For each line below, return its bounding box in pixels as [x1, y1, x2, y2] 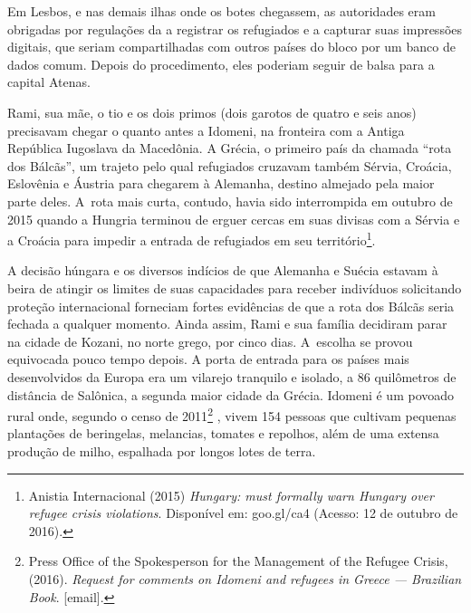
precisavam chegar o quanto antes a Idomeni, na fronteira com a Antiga [7, 120, 405, 139]
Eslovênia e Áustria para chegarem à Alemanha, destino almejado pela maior [7, 174, 435, 193]
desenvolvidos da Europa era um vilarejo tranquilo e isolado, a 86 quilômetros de [7, 367, 457, 386]
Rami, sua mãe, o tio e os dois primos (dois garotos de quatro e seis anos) [7, 102, 417, 121]
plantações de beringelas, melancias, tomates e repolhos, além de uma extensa [7, 424, 439, 443]
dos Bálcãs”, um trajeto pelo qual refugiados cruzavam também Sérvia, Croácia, [7, 156, 452, 175]
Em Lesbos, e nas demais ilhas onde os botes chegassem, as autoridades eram [7, 2, 436, 20]
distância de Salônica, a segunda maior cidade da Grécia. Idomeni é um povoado [7, 385, 455, 404]
